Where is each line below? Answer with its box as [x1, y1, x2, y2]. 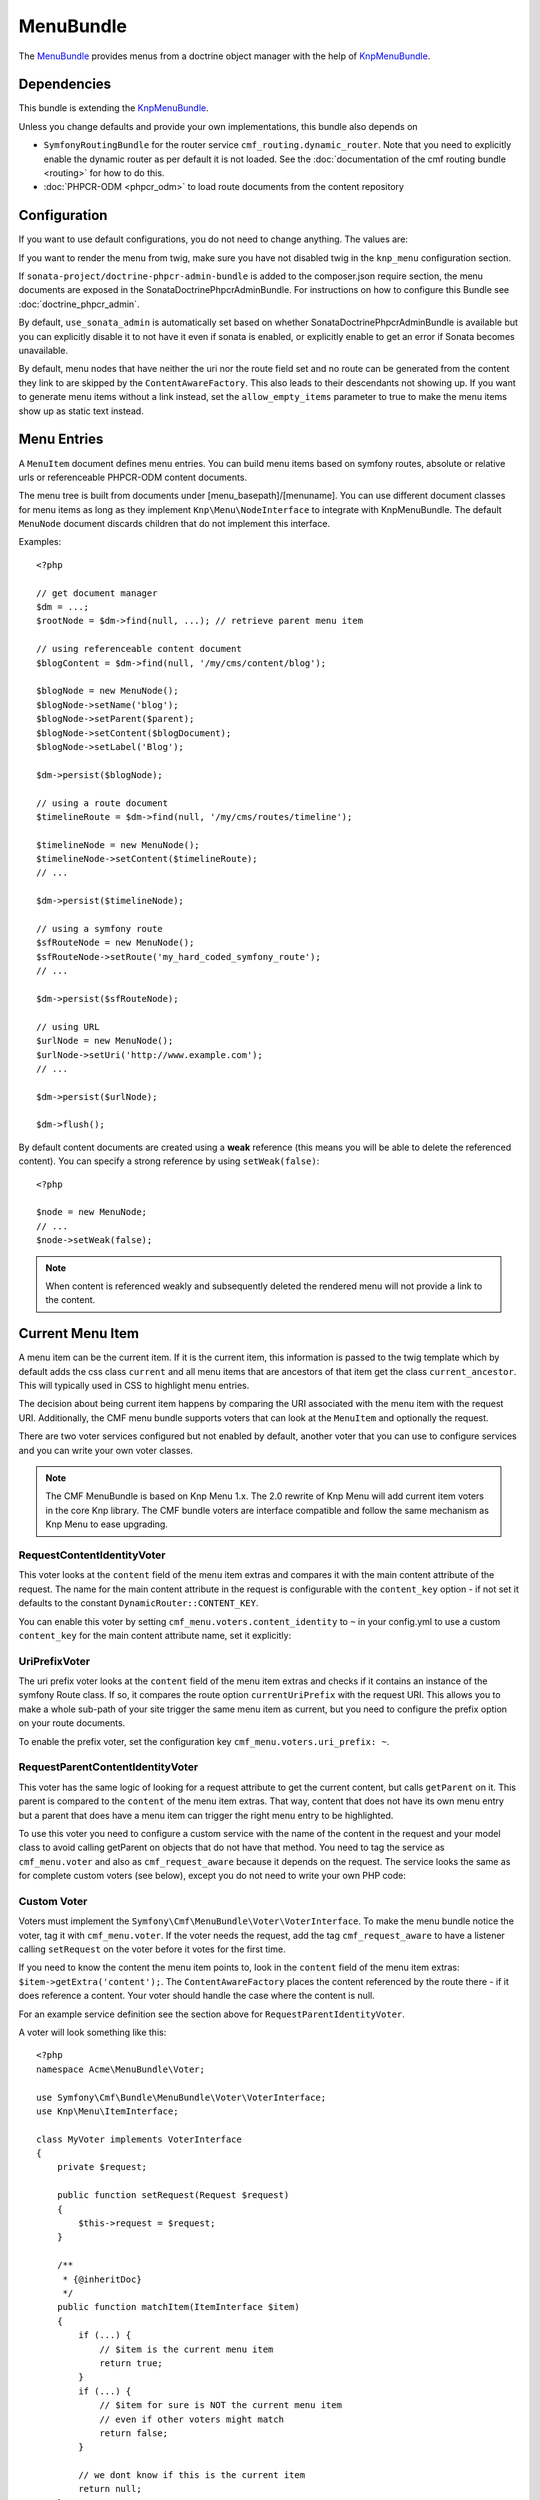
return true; [99, 2357, 164, 2369]
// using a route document [36, 797, 169, 809]
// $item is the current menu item [99, 2343, 274, 2355]
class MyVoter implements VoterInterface [36, 2133, 242, 2145]
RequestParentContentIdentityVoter [18, 1760, 199, 1774]
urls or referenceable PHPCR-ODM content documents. [18, 471, 248, 483]
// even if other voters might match [99, 2413, 285, 2425]
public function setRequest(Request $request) [56, 2190, 290, 2201]
